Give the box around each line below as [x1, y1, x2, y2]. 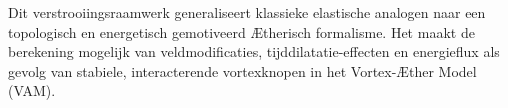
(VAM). [8, 80, 56, 101]
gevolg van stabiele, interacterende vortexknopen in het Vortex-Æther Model [8, 60, 477, 81]
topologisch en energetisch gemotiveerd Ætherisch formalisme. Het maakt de [8, 21, 475, 42]
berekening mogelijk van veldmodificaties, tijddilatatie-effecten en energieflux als [8, 41, 500, 62]
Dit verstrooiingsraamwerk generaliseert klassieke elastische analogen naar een [8, 2, 486, 22]
